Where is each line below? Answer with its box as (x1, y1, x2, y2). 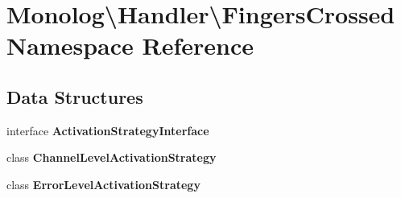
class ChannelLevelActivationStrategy (6, 149, 217, 166)
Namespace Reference (6, 29, 254, 62)
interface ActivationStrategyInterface (6, 122, 209, 138)
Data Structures (6, 84, 143, 109)
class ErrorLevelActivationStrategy (6, 175, 200, 192)
